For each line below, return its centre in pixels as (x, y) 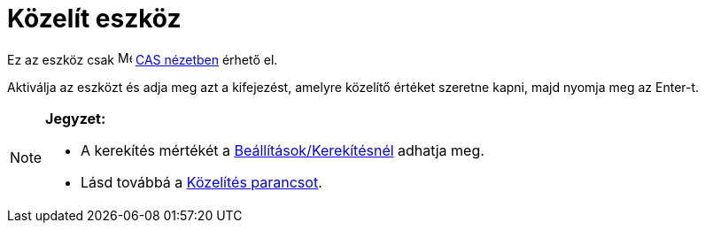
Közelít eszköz (94, 19)
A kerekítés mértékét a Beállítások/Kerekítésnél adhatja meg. (283, 150)
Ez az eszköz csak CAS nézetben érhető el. (143, 59)
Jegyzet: (76, 118)
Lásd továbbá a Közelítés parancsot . (201, 182)
